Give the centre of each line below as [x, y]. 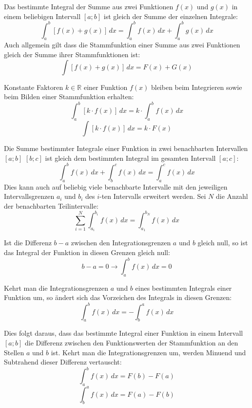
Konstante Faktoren [34, 87]
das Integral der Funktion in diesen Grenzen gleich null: [87, 252]
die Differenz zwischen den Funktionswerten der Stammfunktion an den [131, 342]
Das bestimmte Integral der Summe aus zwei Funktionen [89, 6]
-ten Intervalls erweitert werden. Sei [153, 196]
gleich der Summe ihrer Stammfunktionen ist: [72, 54]
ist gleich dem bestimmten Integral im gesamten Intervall [130, 158]
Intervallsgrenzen [29, 196]
